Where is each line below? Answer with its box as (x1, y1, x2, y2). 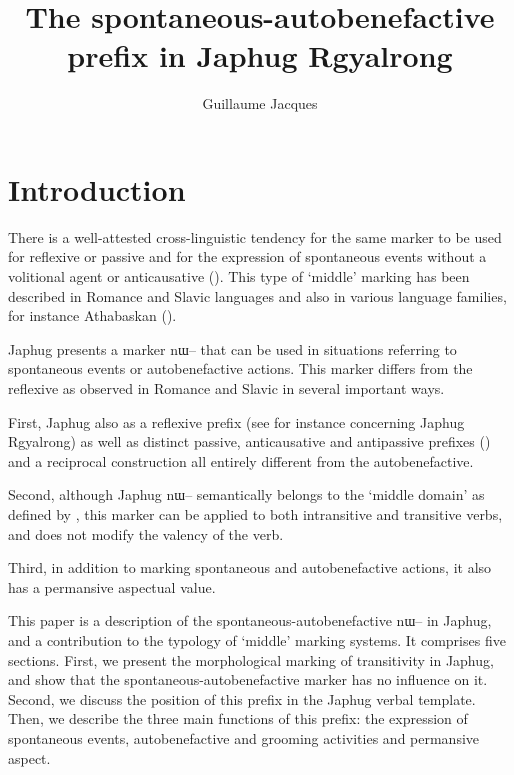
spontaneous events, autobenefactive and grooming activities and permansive (8, 727, 480, 748)
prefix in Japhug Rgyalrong (67, 35, 453, 76)
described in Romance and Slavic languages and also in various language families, (8, 285, 507, 306)
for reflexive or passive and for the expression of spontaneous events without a (8, 246, 487, 267)
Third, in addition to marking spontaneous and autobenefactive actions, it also (8, 557, 492, 578)
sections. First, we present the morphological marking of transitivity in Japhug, (8, 649, 494, 670)
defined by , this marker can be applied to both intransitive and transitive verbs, (8, 503, 503, 524)
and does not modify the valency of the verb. (8, 523, 284, 544)
